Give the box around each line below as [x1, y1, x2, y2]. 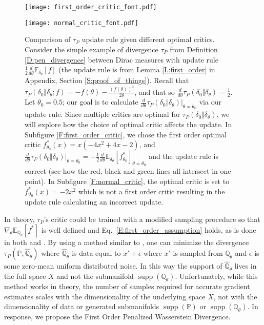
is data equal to [72, 248, 121, 258]
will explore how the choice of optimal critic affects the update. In [25, 119, 232, 130]
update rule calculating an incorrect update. [25, 196, 164, 207]
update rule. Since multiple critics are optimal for [25, 109, 180, 119]
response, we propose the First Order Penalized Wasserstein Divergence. [4, 311, 231, 322]
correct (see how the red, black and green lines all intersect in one [25, 166, 231, 176]
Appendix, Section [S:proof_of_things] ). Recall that [25, 74, 189, 85]
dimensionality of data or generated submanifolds [4, 301, 159, 312]
